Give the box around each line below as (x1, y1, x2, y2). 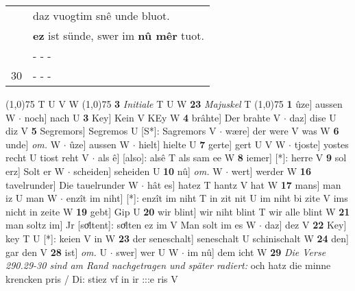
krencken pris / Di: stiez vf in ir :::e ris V (5, 271, 178, 286)
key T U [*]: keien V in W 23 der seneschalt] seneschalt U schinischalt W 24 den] (5, 231, 349, 245)
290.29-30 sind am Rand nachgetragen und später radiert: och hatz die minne (5, 258, 331, 272)
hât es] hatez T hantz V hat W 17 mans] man (147, 177, 341, 191)
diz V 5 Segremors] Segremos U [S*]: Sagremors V (5, 124, 217, 138)
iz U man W (5, 191, 58, 205)
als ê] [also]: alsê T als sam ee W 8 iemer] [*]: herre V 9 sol (98, 150, 347, 165)
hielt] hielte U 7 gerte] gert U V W (138, 137, 286, 151)
